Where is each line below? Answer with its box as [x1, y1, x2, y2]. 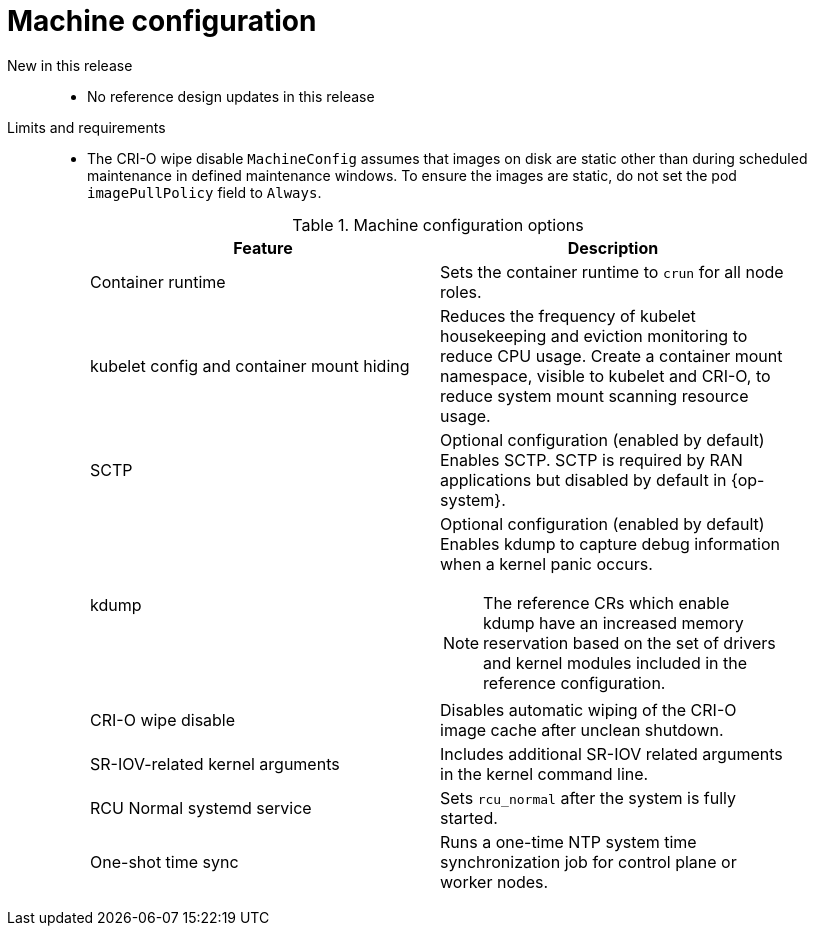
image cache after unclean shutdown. [440, 719, 724, 740]
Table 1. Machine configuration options [292, 214, 584, 235]
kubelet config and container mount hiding [90, 355, 410, 376]
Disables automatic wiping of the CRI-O [440, 699, 737, 720]
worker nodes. [440, 871, 549, 892]
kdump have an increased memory [483, 612, 744, 633]
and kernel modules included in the [483, 652, 748, 673]
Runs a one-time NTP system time [440, 831, 697, 852]
